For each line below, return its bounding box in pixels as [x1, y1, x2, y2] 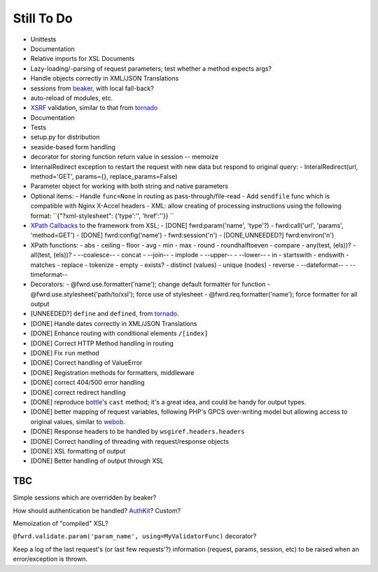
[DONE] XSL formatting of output [30, 447, 126, 455]
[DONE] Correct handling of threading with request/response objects [30, 437, 230, 445]
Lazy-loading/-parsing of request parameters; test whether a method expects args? [30, 64, 272, 73]
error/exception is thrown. [13, 554, 87, 564]
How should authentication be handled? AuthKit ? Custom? [13, 506, 181, 515]
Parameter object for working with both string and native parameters [30, 182, 229, 191]
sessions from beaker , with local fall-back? [30, 84, 154, 93]
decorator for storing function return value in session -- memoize [30, 153, 218, 161]
